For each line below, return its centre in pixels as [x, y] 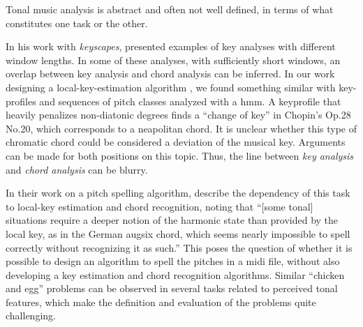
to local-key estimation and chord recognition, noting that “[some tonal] [160, 206]
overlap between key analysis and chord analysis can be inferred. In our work [170, 74]
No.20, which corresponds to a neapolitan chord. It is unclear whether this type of [181, 128]
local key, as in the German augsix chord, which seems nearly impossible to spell [178, 233]
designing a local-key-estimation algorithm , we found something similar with [171, 87]
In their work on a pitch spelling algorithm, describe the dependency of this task [178, 193]
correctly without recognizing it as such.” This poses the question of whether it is [179, 247]
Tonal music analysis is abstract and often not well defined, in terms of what [170, 9]
